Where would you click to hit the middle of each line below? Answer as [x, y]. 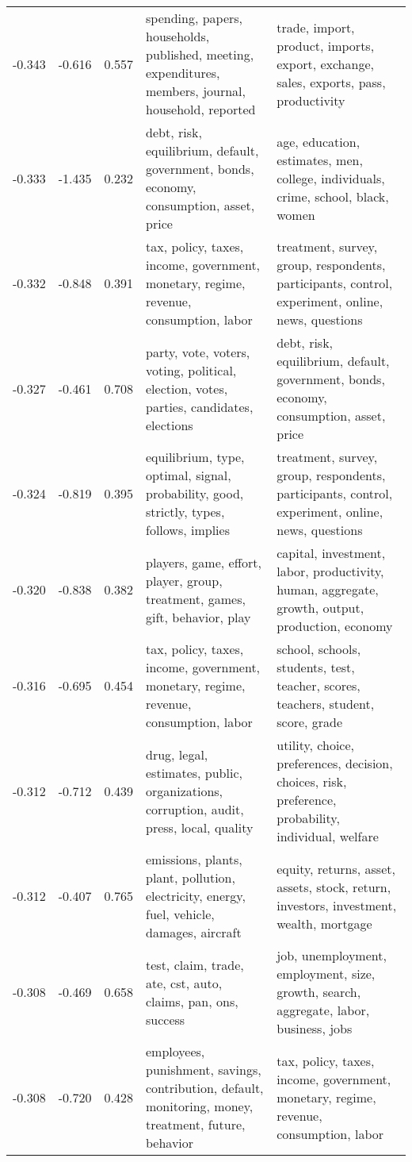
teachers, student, [326, 704]
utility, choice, [316, 745]
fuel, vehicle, [180, 914]
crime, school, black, [333, 196]
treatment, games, [196, 598]
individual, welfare [328, 836]
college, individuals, [331, 178]
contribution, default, [205, 1088]
